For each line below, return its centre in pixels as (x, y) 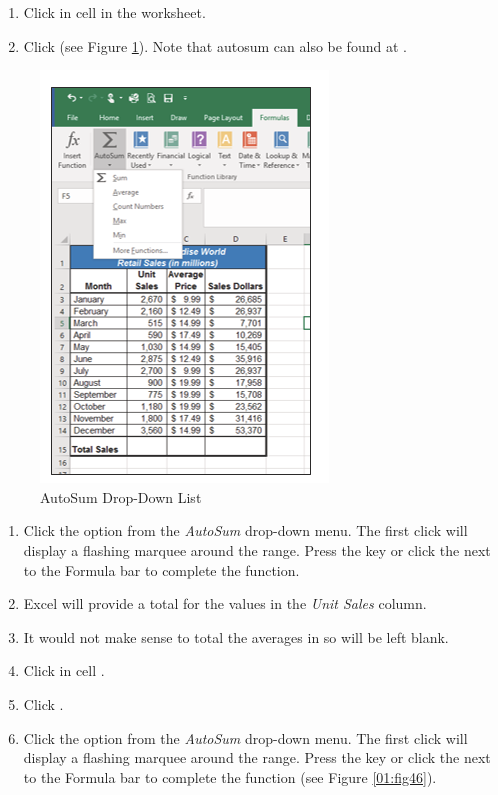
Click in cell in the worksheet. (114, 12)
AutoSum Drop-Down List (121, 496)
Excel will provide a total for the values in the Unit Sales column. (225, 603)
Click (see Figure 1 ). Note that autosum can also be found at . (215, 45)
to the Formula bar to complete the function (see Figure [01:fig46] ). (230, 776)
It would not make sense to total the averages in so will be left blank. (236, 636)
